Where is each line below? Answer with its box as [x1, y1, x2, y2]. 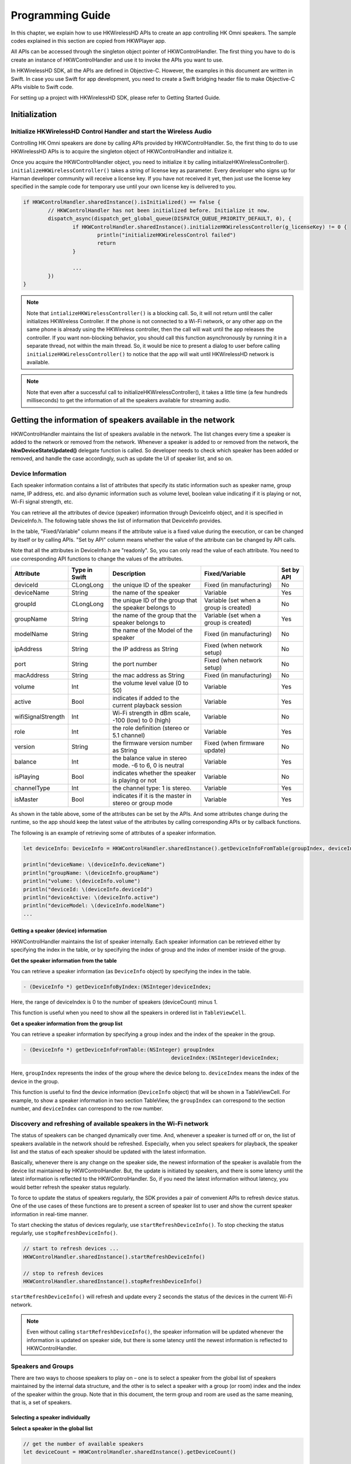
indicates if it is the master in [112, 791, 192, 799]
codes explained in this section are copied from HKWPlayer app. [11, 37, 166, 44]
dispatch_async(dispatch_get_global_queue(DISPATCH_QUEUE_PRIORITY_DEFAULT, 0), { [47, 216, 292, 222]
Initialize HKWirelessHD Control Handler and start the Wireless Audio [11, 128, 212, 136]
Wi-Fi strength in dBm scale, [112, 709, 191, 717]
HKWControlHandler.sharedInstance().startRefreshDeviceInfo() [23, 1253, 205, 1260]
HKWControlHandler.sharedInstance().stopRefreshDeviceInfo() [23, 1278, 202, 1285]
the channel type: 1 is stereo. [112, 784, 192, 792]
